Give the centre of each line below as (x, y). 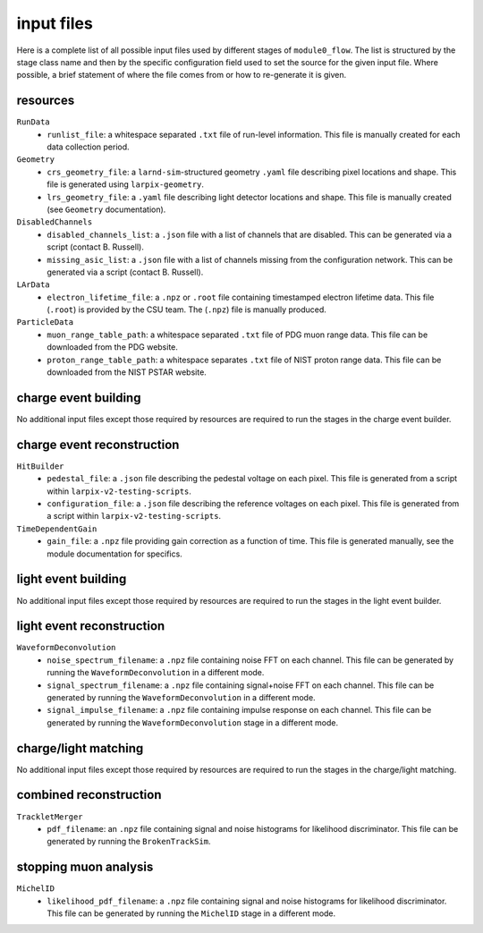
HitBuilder (40, 466)
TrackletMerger (50, 817)
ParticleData (45, 322)
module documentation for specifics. (114, 554)
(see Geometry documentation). (106, 209)
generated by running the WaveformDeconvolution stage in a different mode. (193, 722)
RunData (34, 122)
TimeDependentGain (57, 529)
